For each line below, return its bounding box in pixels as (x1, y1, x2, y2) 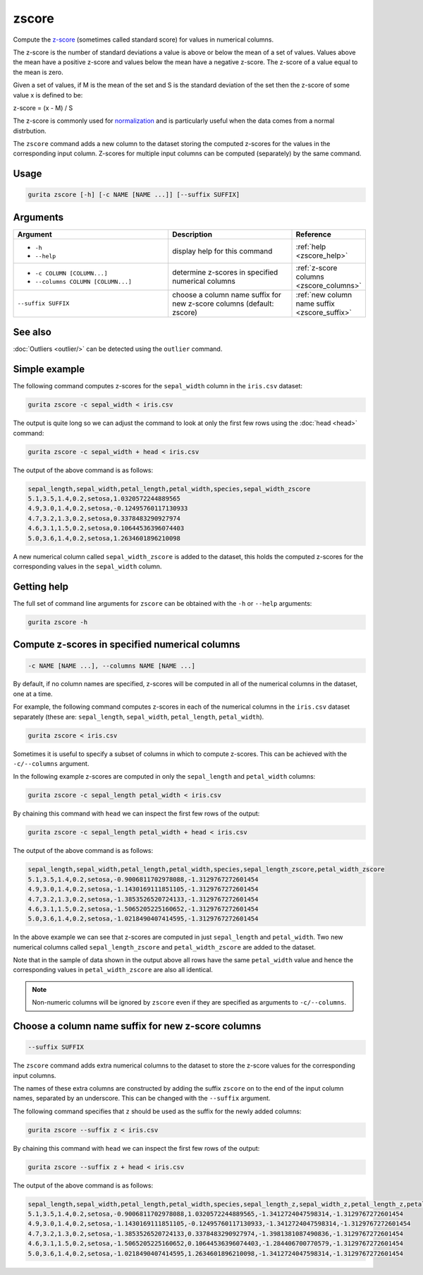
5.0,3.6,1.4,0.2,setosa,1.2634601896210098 (27, 534, 181, 542)
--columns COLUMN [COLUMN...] (35, 277, 132, 285)
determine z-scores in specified (171, 267, 278, 277)
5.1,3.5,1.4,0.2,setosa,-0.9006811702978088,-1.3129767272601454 (27, 875, 259, 883)
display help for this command (171, 246, 273, 256)
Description (171, 229, 213, 239)
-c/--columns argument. (13, 760, 90, 768)
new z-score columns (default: (171, 299, 274, 309)
